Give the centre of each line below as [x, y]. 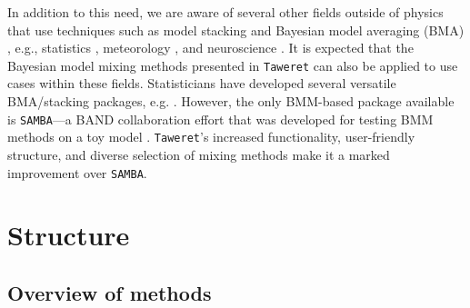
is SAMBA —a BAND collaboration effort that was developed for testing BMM [220, 119]
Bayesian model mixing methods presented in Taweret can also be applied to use [233, 65]
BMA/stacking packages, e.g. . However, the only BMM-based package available [231, 101]
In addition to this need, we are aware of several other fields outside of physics [225, 12]
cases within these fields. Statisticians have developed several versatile [202, 83]
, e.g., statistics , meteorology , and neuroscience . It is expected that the [210, 48]
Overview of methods [110, 292]
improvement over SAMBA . [77, 172]
